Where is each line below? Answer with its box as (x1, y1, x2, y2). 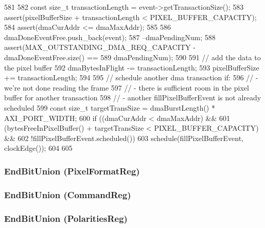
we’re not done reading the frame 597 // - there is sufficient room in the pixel (4, 82, 249, 93)
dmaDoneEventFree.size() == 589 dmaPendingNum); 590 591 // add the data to (4, 51, 261, 62)
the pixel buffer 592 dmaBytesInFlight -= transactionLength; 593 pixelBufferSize (4, 62, 259, 73)
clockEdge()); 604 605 (4, 143, 73, 153)
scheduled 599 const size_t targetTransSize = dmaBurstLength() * (4, 102, 215, 113)
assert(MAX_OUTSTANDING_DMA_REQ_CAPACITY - (4, 42, 196, 52)
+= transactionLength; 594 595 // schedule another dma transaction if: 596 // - (4, 72, 258, 83)
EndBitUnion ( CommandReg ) (4, 188, 131, 201)
